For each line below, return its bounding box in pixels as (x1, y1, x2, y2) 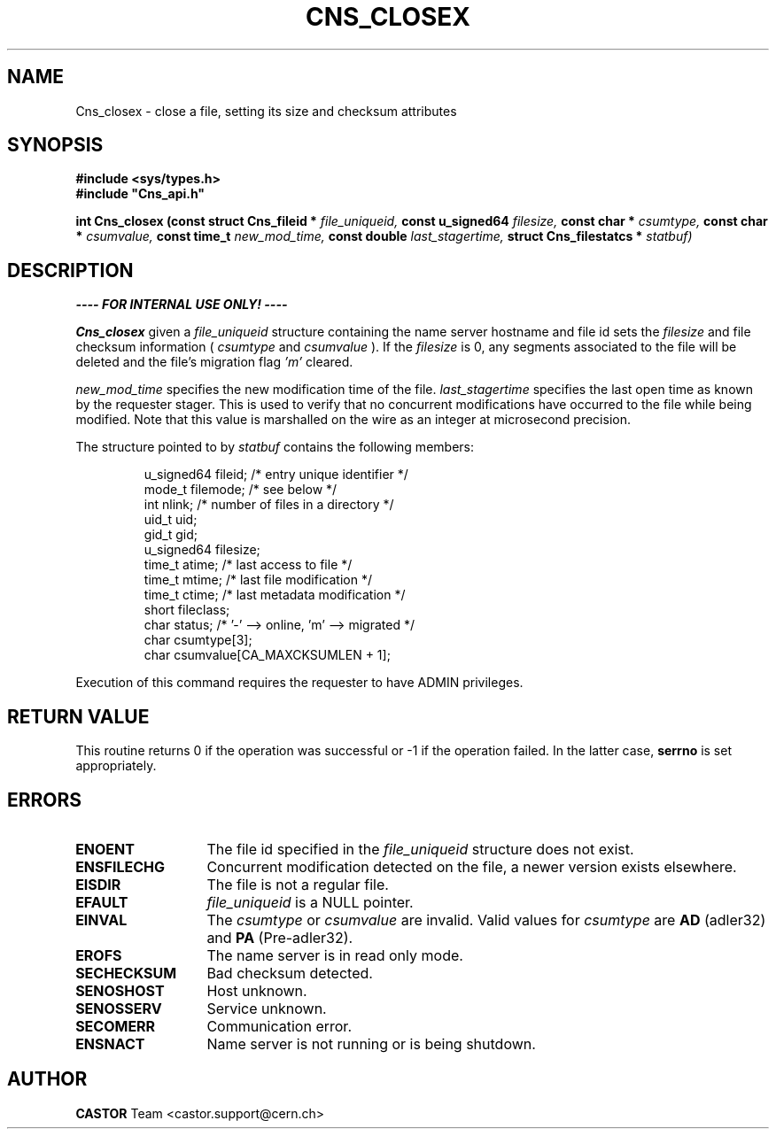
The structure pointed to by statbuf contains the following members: (75, 439, 474, 455)
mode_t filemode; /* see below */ (144, 482, 338, 498)
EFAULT (75, 893, 128, 911)
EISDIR (75, 875, 121, 893)
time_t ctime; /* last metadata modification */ (144, 587, 406, 603)
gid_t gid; (144, 527, 198, 543)
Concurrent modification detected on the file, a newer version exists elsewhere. (206, 857, 737, 876)
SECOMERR (75, 1016, 156, 1035)
